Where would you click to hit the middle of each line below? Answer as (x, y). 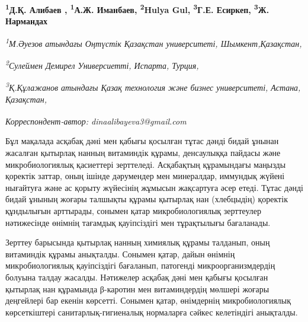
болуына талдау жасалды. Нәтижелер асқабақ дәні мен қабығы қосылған (137, 277)
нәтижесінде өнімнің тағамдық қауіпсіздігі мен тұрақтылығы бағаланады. (138, 222)
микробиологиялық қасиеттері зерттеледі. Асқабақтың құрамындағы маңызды (146, 164)
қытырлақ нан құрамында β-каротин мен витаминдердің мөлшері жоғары (137, 288)
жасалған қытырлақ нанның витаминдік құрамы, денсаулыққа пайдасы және (143, 153)
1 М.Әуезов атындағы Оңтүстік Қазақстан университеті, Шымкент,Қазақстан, (154, 42)
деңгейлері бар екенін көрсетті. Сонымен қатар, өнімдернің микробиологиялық (148, 300)
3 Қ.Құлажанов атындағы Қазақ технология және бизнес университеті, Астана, (153, 86)
